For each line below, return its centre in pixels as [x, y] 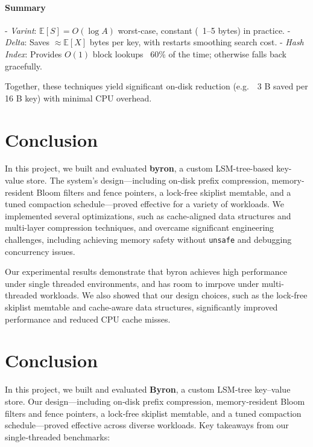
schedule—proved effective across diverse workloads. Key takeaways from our [147, 425]
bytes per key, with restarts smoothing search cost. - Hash [197, 42]
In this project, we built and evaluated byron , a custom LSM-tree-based [139, 168]
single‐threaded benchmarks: [58, 436]
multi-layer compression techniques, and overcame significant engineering [140, 227]
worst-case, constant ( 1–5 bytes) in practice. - [204, 30]
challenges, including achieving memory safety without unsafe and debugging [148, 240]
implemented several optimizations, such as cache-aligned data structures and [148, 215]
